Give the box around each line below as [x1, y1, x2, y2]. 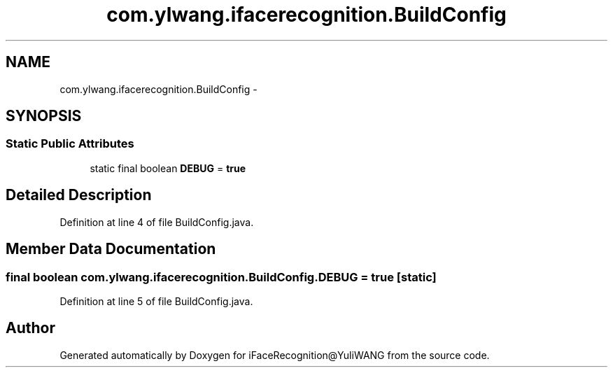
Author [6, 319, 55, 337]
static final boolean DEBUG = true [90, 162, 246, 174]
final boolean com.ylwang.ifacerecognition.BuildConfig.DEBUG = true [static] [6, 269, 437, 284]
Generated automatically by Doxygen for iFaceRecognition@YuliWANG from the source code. [59, 349, 490, 361]
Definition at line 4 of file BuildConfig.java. [59, 216, 254, 228]
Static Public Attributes [6, 136, 134, 151]
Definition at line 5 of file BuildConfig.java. [59, 295, 253, 307]
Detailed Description [6, 186, 152, 204]
